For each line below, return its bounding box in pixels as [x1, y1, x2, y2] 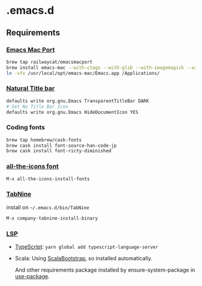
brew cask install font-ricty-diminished [6, 148, 112, 154]
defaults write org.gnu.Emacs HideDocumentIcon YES [6, 109, 138, 115]
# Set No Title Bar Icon [6, 103, 69, 110]
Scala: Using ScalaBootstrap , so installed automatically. [14, 254, 153, 261]
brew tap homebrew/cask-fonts [6, 137, 82, 143]
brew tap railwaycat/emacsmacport [6, 59, 93, 65]
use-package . [14, 272, 50, 279]
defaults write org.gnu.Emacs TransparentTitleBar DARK [6, 98, 149, 104]
